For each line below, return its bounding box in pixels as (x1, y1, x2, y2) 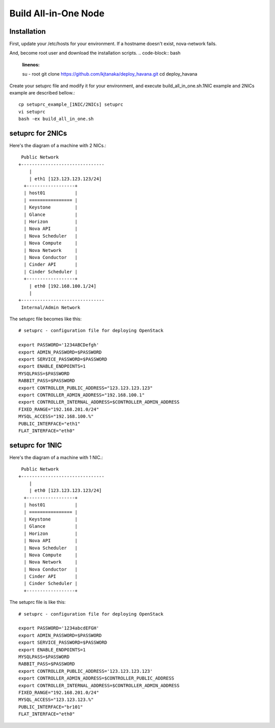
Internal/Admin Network (21, 304, 80, 310)
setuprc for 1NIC (9, 441, 62, 450)
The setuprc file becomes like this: (9, 316, 82, 322)
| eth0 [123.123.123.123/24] (29, 488, 102, 494)
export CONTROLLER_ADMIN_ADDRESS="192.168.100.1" (18, 392, 145, 398)
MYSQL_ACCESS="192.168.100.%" (18, 414, 94, 419)
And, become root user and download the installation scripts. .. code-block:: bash (9, 50, 181, 56)
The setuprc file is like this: (9, 599, 66, 605)
